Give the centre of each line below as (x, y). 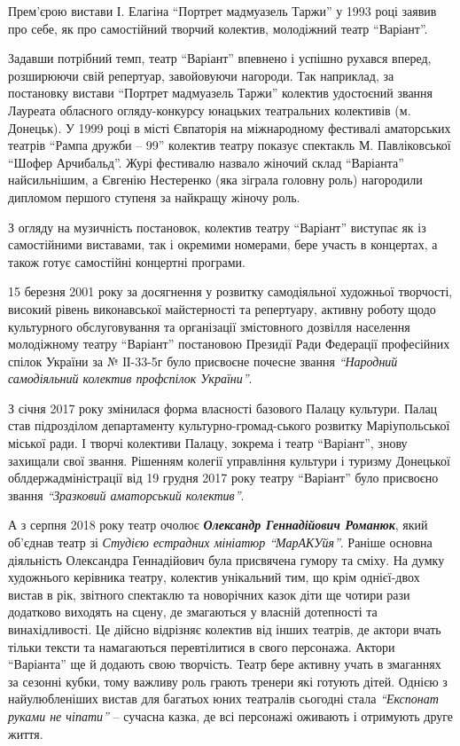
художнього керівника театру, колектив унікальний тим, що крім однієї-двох (214, 577)
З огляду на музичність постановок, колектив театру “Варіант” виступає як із (217, 227)
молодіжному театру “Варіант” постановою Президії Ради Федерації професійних (229, 344)
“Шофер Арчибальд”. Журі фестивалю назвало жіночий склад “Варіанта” (206, 162)
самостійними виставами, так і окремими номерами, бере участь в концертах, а (223, 244)
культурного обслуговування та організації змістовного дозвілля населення (209, 326)
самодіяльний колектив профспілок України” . (130, 378)
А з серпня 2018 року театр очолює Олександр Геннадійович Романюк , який (218, 525)
